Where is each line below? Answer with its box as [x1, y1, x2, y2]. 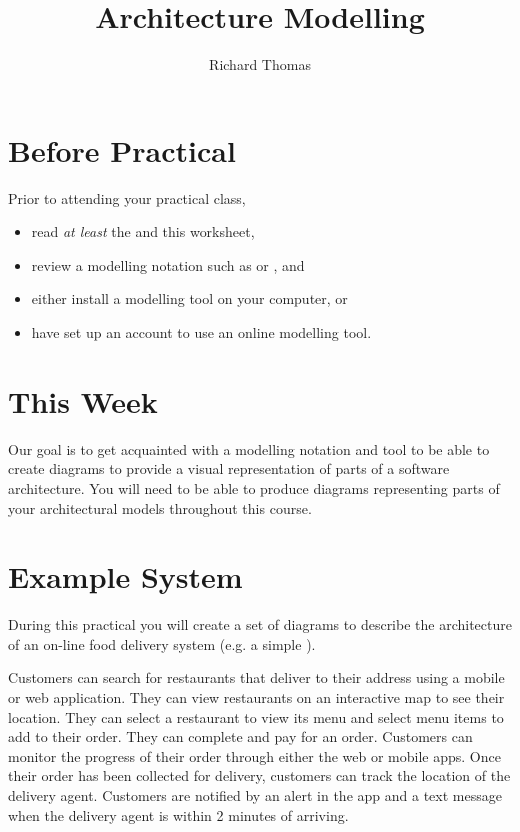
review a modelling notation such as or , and [31, 254, 305, 275]
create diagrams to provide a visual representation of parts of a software [8, 458, 450, 479]
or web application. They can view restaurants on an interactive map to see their [8, 687, 505, 708]
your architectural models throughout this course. [8, 497, 312, 518]
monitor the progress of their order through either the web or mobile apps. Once [8, 745, 501, 766]
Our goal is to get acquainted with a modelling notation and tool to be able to [8, 438, 490, 459]
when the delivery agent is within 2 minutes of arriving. [8, 804, 349, 825]
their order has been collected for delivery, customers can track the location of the [8, 765, 511, 786]
